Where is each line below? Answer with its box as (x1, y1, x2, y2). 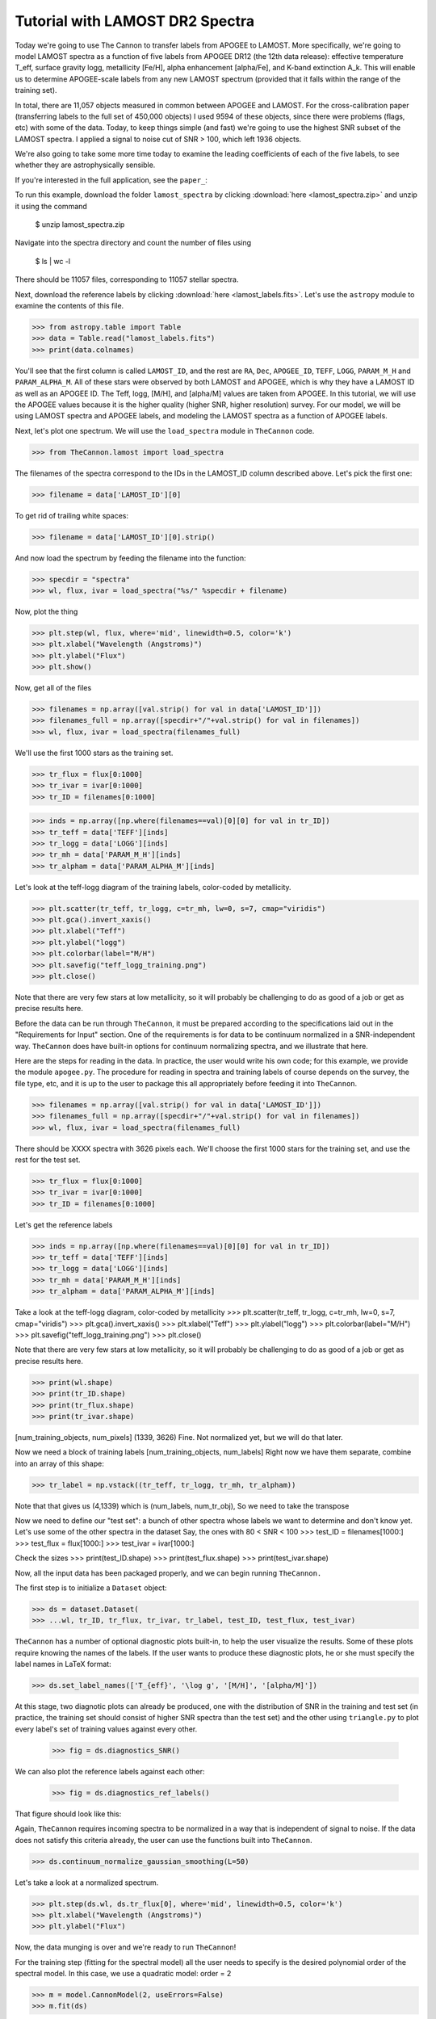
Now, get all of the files (15, 683, 92, 693)
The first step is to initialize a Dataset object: (15, 1583, 167, 1593)
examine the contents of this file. (15, 300, 124, 310)
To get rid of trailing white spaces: (15, 510, 129, 520)
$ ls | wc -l (35, 256, 71, 266)
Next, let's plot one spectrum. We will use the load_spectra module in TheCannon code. (15, 426, 315, 435)
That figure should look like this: (15, 1809, 122, 1819)
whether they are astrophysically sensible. (15, 160, 156, 170)
